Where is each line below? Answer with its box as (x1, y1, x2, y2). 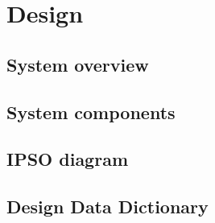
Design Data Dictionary (6, 194, 209, 219)
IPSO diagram (6, 147, 129, 171)
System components (6, 99, 176, 124)
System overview (6, 52, 149, 76)
